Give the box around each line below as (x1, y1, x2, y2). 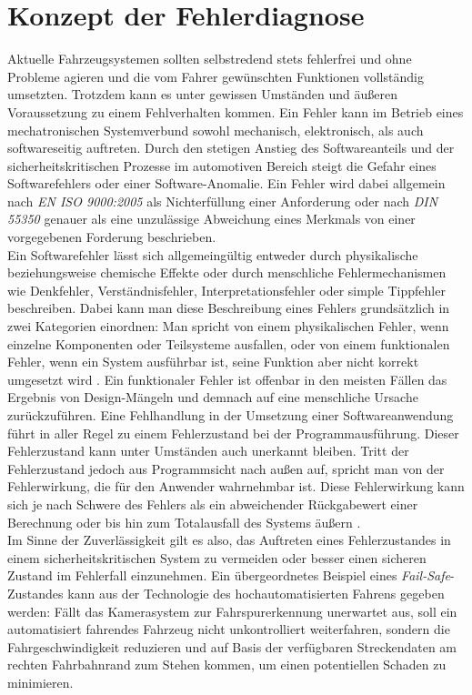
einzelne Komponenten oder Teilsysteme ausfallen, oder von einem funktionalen (7, 334, 450, 353)
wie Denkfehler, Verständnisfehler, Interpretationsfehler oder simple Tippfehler (7, 280, 446, 299)
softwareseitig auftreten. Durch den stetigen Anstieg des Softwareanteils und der (7, 138, 455, 157)
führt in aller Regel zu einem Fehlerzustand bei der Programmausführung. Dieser (7, 423, 459, 442)
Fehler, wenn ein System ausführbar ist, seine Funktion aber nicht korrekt (7, 352, 419, 371)
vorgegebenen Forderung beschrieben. (7, 227, 216, 247)
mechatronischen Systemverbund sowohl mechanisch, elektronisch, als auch (7, 120, 424, 139)
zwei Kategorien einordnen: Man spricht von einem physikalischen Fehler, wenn (7, 317, 449, 336)
